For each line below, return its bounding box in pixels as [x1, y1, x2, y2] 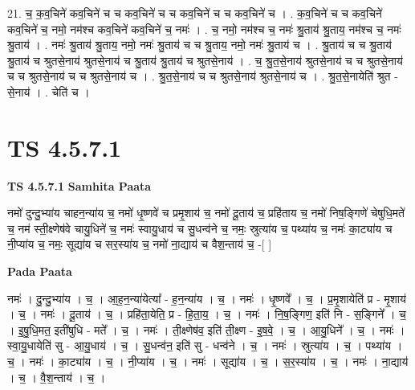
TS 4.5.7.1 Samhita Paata [7, 177, 152, 194]
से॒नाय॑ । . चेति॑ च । [7, 83, 90, 100]
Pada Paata [7, 263, 72, 280]
